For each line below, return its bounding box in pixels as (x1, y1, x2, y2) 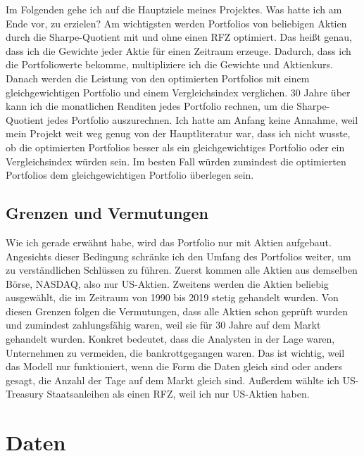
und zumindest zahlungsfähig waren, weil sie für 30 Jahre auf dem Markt (6, 317, 321, 332)
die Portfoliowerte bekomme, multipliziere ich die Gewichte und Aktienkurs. (6, 57, 333, 72)
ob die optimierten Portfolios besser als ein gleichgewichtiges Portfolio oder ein (6, 139, 345, 154)
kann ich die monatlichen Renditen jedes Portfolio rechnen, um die (6, 99, 294, 113)
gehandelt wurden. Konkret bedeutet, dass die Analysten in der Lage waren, (6, 331, 335, 346)
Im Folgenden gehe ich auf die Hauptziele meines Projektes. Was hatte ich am (6, 2, 342, 16)
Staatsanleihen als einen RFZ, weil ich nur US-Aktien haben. (46, 386, 310, 401)
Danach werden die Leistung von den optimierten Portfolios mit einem (6, 70, 310, 85)
